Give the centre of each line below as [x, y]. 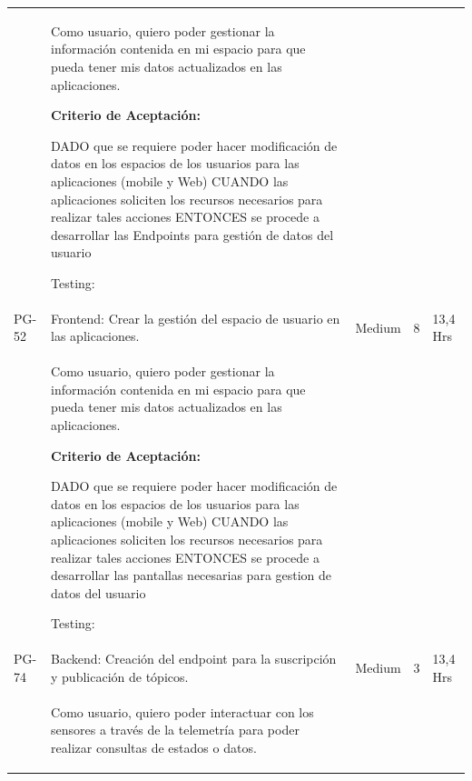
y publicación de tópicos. [120, 676]
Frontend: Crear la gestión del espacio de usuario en [196, 318]
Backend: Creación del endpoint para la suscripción [194, 659]
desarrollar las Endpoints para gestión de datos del [192, 234]
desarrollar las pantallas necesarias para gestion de [192, 575]
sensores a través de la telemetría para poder [175, 730]
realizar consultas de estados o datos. [154, 747]
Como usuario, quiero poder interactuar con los [182, 711]
